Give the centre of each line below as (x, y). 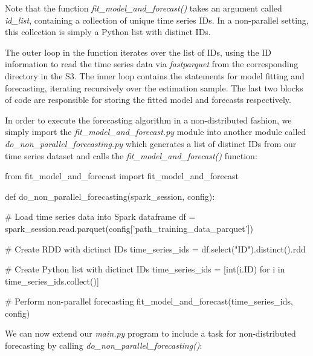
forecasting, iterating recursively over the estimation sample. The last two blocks (154, 87)
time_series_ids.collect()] (52, 281)
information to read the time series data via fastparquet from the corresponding (152, 64)
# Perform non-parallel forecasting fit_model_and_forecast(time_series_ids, (149, 301)
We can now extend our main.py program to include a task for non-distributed (150, 333)
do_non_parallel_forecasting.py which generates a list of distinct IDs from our (151, 143)
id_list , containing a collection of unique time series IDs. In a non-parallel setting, (157, 20)
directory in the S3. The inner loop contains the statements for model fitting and (155, 75)
